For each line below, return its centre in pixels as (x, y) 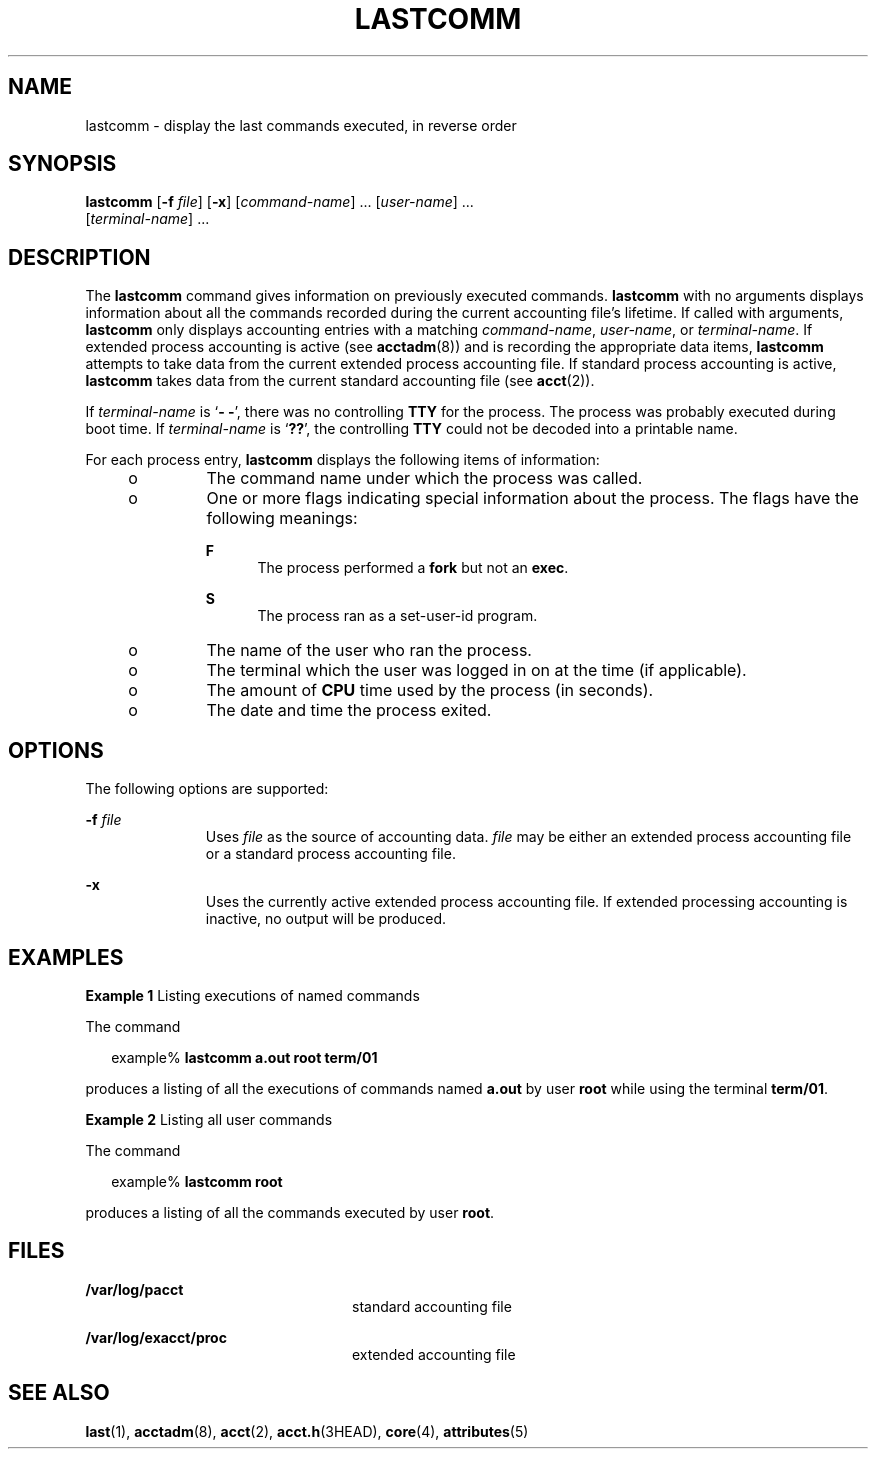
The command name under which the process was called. (424, 478)
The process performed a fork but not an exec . (413, 568)
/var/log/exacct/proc (156, 1337)
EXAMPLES (66, 957)
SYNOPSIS (62, 164)
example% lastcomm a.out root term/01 (244, 1057)
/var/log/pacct (134, 1289)
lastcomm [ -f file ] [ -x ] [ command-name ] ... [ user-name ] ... (279, 202)
